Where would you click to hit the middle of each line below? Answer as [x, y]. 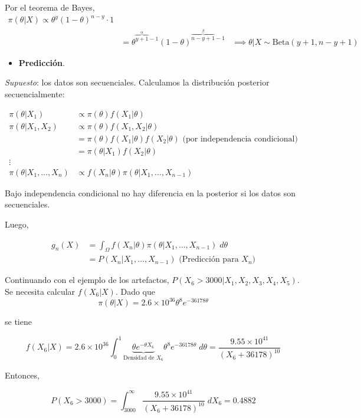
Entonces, [22, 375]
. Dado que [135, 291]
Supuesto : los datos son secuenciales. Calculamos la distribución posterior [137, 82]
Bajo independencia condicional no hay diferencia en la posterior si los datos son [150, 192]
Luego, [17, 224]
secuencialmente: [35, 93]
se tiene [18, 322]
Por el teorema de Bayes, [50, 7]
